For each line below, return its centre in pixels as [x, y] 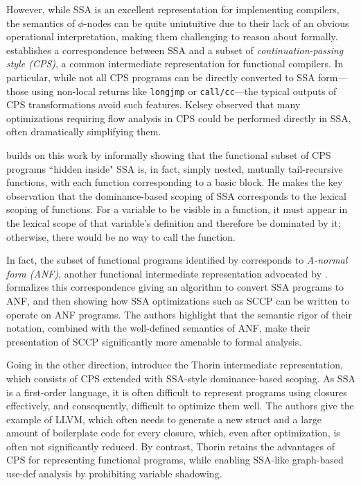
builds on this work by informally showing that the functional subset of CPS [169, 155]
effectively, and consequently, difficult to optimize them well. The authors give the [180, 406]
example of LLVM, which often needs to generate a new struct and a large [164, 419]
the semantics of [41, 23]
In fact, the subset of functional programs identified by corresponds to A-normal [177, 260]
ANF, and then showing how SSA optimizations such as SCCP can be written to [178, 300]
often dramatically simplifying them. [84, 131]
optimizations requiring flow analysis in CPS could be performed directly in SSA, [179, 118]
